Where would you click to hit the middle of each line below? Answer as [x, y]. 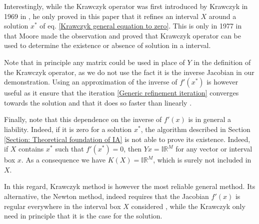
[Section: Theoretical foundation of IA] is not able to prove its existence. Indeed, [127, 139]
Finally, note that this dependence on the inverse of [83, 119]
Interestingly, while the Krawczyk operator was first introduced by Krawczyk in [126, 6]
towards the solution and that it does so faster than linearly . [98, 102]
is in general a [210, 119]
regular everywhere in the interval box [62, 206]
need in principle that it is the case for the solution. [83, 216]
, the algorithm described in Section [195, 129]
